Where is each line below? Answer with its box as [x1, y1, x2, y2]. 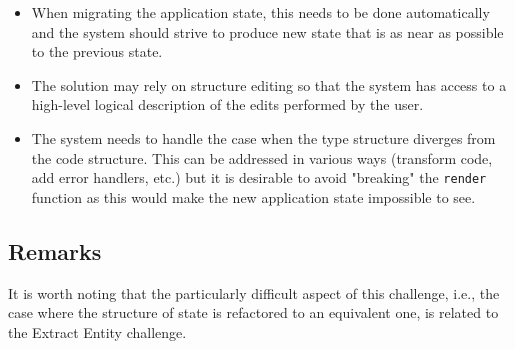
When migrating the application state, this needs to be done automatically [31, 2, 490, 22]
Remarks [8, 235, 102, 266]
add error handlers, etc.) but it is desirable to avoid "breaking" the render [31, 167, 487, 188]
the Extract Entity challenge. [8, 321, 187, 342]
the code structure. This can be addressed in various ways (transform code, [31, 147, 493, 168]
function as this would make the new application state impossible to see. [31, 186, 476, 207]
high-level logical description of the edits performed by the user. [31, 94, 424, 115]
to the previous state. [31, 41, 163, 62]
